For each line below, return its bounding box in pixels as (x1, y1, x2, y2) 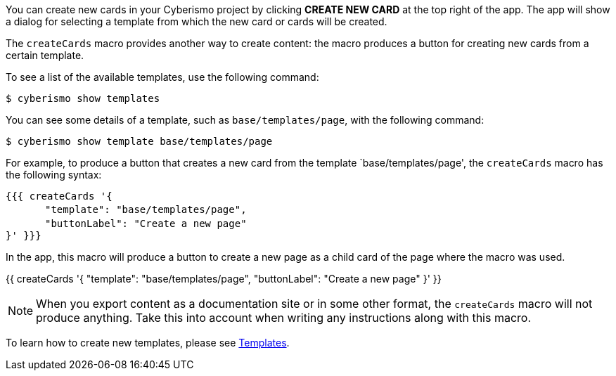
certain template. (6, 49, 84, 61)
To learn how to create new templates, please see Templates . (6, 337, 290, 349)
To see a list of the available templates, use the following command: (6, 71, 319, 83)
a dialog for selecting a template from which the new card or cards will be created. (6, 15, 387, 27)
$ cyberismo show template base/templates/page (6, 136, 273, 147)
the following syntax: (6, 169, 102, 181)
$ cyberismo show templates (6, 93, 160, 104)
